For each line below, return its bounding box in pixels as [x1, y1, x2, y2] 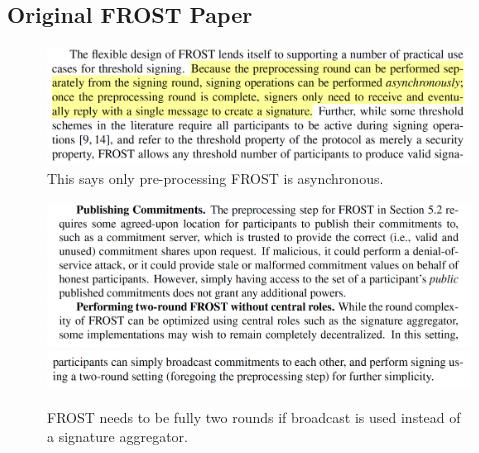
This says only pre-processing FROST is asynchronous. [47, 167, 384, 188]
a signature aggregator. [47, 426, 188, 447]
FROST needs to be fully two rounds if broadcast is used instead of [47, 406, 461, 427]
